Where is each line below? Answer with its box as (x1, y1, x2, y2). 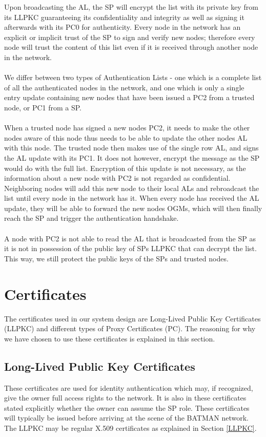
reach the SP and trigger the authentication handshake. (4, 213, 179, 223)
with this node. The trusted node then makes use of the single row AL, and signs (4, 142, 259, 153)
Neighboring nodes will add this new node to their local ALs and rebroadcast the (4, 182, 259, 193)
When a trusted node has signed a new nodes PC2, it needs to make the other (4, 122, 250, 133)
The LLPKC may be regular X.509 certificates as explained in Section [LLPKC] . (4, 422, 257, 433)
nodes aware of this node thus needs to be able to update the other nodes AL (4, 132, 248, 143)
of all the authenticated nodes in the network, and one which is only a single (4, 82, 244, 92)
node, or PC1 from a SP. (4, 102, 81, 112)
